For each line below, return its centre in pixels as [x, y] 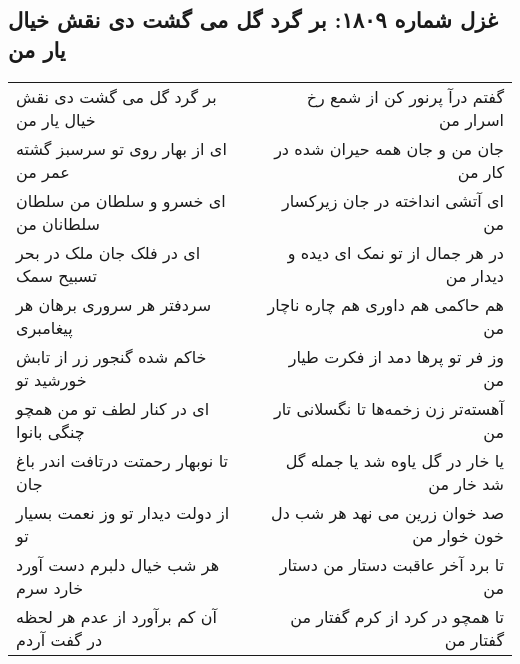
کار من [480, 171]
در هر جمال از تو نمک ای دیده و [395, 252]
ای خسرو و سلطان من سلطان [121, 200]
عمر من [43, 171]
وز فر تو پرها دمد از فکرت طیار [396, 356]
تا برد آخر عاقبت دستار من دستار [391, 564]
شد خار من [466, 483]
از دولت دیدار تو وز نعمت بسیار [123, 512]
